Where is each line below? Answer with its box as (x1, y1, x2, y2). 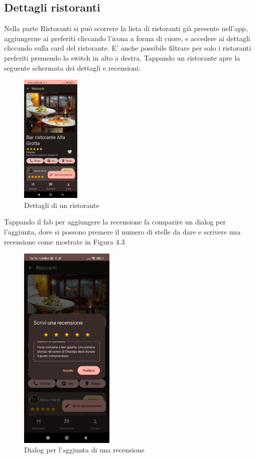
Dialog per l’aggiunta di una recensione (24, 444, 145, 455)
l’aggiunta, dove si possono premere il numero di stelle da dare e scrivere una (4, 226, 241, 237)
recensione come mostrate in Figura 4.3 (4, 236, 125, 247)
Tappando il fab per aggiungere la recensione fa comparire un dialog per (4, 216, 226, 227)
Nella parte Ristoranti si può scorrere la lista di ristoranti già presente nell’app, (4, 23, 248, 34)
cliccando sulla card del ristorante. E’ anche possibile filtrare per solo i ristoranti (4, 43, 251, 53)
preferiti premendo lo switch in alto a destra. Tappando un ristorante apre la (4, 52, 240, 63)
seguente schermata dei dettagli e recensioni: (4, 62, 141, 73)
